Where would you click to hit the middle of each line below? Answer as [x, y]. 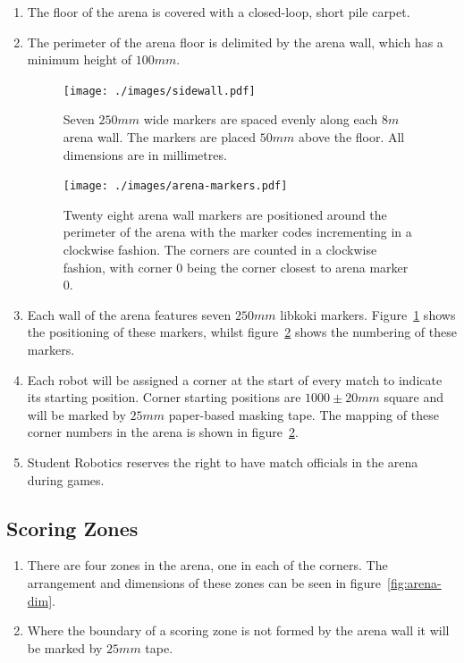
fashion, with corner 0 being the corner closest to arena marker [236, 267]
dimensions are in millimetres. [145, 154]
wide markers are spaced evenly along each [261, 119]
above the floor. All [351, 137]
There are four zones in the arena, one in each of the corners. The [207, 565]
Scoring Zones [72, 528]
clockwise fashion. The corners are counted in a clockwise [220, 250]
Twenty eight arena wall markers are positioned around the [225, 214]
